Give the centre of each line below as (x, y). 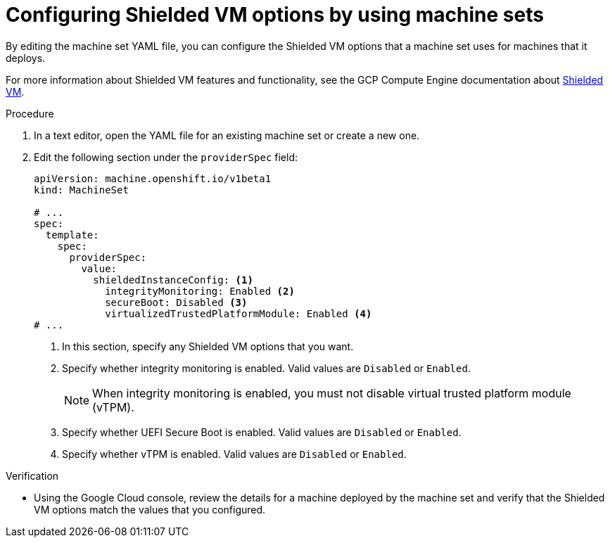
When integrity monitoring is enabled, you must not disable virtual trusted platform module (332, 393)
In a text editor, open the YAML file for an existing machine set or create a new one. (227, 135)
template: (72, 235)
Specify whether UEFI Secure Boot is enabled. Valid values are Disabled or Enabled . (262, 432)
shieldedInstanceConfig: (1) (173, 280)
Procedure (30, 113)
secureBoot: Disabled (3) (176, 302)
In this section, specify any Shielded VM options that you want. (208, 346)
